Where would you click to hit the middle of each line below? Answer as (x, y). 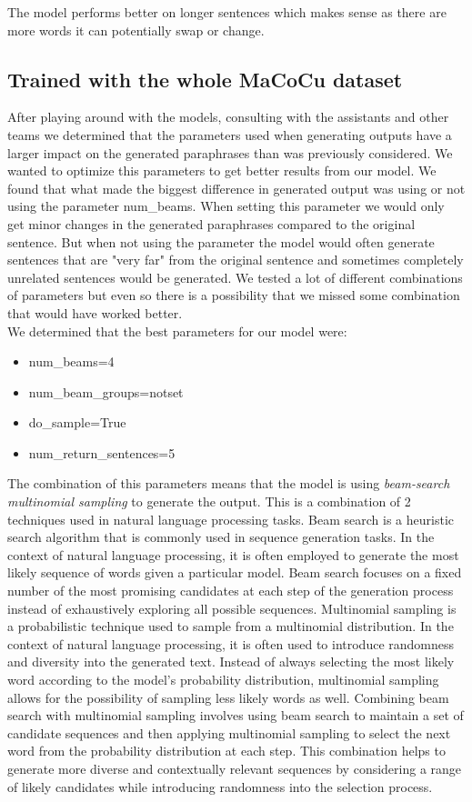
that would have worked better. (95, 312)
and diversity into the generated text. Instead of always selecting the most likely (231, 662)
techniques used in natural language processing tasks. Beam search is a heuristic (231, 519)
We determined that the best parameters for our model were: (177, 331)
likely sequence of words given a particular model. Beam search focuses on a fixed (235, 572)
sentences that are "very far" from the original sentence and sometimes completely (236, 260)
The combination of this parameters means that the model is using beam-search (229, 483)
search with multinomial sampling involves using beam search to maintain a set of (236, 715)
